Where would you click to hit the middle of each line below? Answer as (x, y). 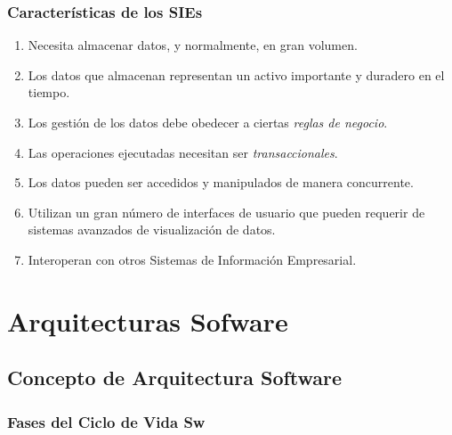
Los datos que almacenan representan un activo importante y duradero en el (236, 74)
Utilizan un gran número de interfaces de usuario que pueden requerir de (226, 212)
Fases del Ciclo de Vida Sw (106, 421)
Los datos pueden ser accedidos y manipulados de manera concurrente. (221, 182)
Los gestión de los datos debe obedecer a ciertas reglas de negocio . (208, 122)
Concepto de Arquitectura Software (175, 378)
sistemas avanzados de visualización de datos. (152, 230)
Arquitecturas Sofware (148, 320)
